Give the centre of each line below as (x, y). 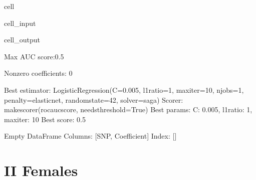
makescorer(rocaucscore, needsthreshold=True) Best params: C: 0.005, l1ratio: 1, (128, 109)
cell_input (20, 23)
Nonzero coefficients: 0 (38, 73)
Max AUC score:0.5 (34, 56)
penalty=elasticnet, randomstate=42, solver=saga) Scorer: (94, 99)
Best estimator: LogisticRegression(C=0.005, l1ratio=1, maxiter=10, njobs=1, (124, 90)
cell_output (22, 40)
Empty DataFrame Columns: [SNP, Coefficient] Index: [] (90, 136)
